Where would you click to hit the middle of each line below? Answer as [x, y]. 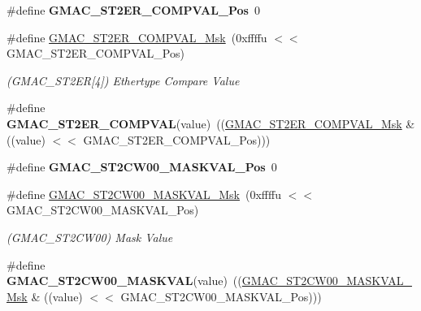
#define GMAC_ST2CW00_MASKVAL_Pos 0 [142, 167]
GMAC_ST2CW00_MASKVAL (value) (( [124, 281]
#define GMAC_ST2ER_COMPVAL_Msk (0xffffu [137, 37]
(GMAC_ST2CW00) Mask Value [90, 237]
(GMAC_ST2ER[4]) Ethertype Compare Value [123, 80]
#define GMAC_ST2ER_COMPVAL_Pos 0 [133, 10]
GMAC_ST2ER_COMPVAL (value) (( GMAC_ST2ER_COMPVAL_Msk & [211, 123]
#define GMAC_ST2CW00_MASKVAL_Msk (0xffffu [144, 194]
